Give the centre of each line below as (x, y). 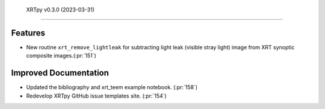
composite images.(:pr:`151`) (61, 56)
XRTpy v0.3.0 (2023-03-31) (60, 10)
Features (28, 33)
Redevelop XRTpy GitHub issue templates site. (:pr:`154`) (96, 96)
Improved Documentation (60, 73)
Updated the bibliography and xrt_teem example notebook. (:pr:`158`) (112, 87)
